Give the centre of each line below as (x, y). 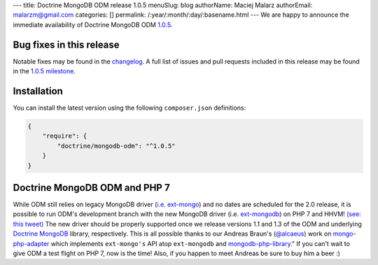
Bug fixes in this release (66, 44)
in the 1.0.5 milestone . (44, 71)
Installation (38, 91)
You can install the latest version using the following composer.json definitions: (129, 108)
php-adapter (31, 243)
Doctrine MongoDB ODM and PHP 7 (92, 188)
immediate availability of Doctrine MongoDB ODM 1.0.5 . (93, 24)
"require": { (65, 136)
